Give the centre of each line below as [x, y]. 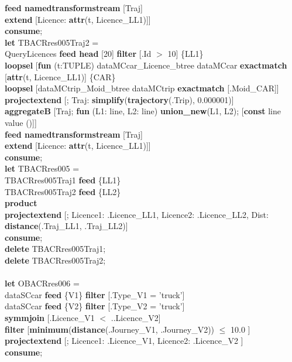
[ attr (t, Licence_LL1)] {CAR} [60, 76]
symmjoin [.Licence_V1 [50, 318]
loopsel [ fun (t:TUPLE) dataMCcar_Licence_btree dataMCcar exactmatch [146, 65]
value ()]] [21, 122]
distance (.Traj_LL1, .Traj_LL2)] [66, 226]
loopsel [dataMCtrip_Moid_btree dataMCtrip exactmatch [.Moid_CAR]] [142, 88]
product [21, 203]
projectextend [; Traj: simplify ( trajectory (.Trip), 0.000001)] [119, 99]
